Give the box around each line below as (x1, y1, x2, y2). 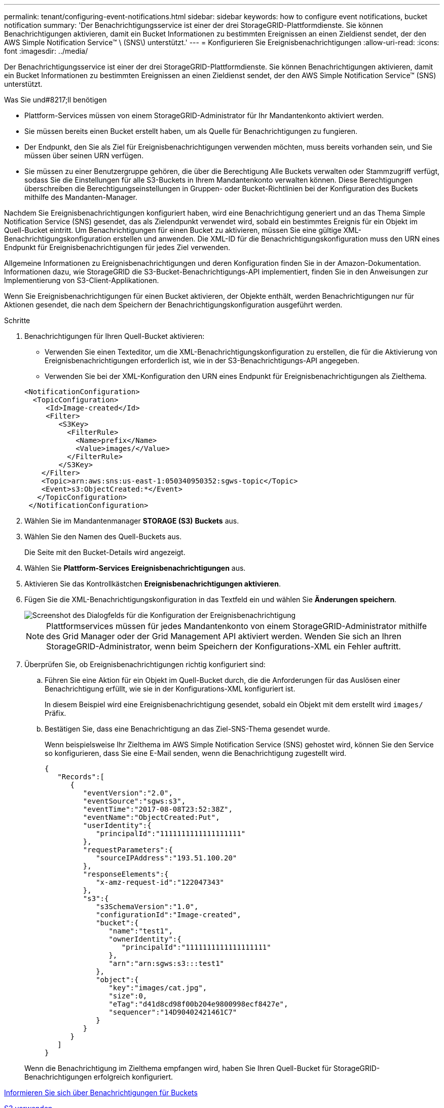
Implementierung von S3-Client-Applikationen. (4, 276, 159, 285)
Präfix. (45, 709, 66, 717)
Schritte (4, 316, 30, 325)
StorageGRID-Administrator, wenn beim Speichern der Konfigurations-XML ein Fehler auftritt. (46, 641, 401, 651)
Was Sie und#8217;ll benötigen (4, 95, 107, 104)
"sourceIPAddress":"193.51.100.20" (96, 854, 237, 862)
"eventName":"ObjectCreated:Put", (83, 813, 220, 821)
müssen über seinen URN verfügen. (24, 151, 144, 160)
